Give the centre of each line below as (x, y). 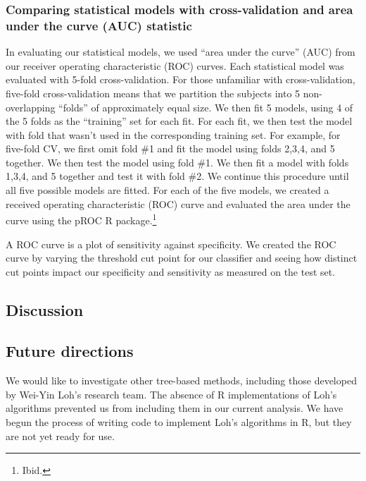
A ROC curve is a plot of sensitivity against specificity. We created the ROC (171, 244)
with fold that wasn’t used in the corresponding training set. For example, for (173, 134)
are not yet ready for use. (60, 436)
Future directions (70, 351)
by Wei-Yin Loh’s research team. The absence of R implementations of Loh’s (171, 394)
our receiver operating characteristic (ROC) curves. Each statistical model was (175, 65)
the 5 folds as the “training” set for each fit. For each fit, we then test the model (179, 121)
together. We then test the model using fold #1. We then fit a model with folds (177, 162)
